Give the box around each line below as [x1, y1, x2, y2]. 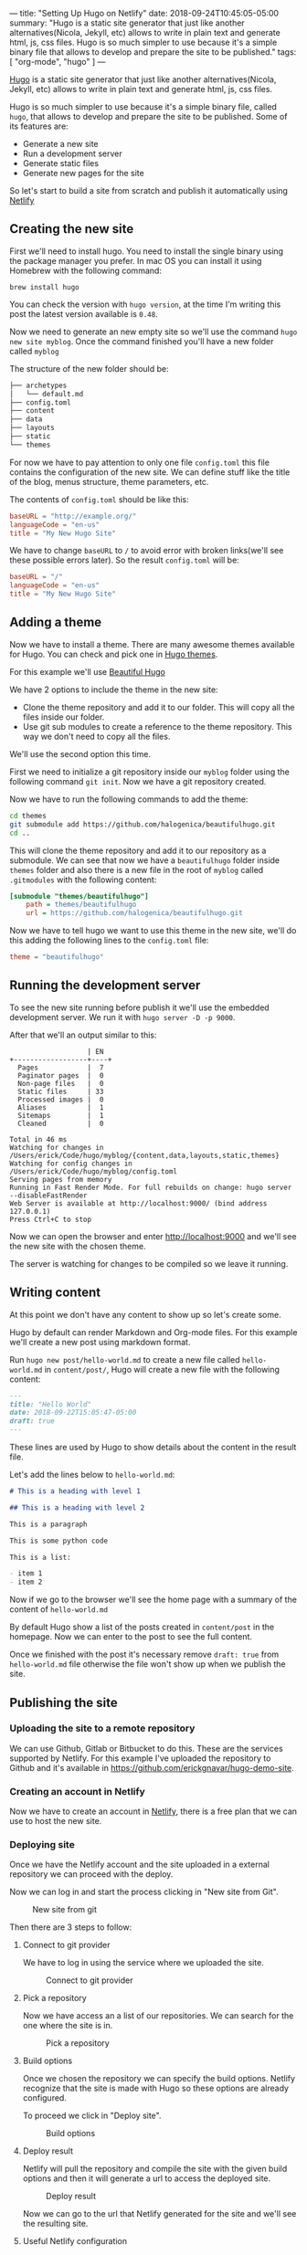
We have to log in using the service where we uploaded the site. [22, 1957, 265, 1968]
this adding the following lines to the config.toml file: [9, 935, 209, 946]
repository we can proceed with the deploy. [9, 1869, 174, 1880]
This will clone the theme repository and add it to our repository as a [9, 845, 267, 856]
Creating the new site [9, 221, 134, 237]
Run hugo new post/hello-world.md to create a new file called [9, 1354, 240, 1365]
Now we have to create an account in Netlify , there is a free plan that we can [9, 1806, 298, 1817]
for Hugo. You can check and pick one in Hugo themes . [9, 648, 218, 659]
